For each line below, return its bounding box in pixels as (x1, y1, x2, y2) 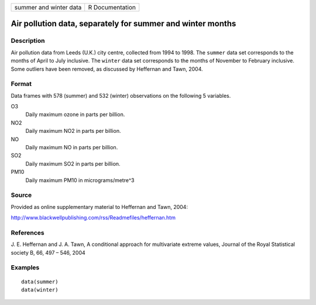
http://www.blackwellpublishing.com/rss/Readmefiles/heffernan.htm (11, 214, 176, 221)
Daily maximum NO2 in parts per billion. (25, 128, 121, 135)
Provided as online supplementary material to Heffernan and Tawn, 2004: (11, 203, 188, 210)
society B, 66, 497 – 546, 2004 (11, 249, 86, 256)
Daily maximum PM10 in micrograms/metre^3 (25, 176, 135, 184)
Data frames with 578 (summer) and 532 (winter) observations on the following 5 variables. (11, 92, 231, 99)
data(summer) (21, 278, 59, 285)
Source (11, 191, 32, 199)
